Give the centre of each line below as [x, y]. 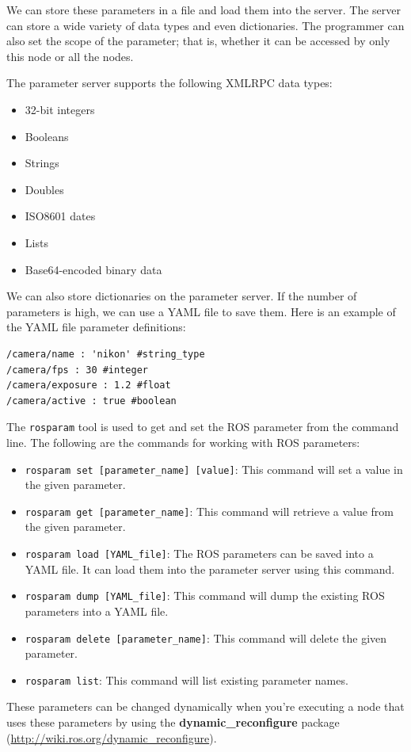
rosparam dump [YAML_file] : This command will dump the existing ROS [205, 595]
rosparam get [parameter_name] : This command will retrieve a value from [209, 511]
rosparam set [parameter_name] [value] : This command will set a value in [214, 469]
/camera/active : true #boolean [91, 401]
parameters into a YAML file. [97, 611]
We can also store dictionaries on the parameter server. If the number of [182, 296]
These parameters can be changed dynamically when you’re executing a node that [205, 706]
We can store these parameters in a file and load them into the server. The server [204, 10]
